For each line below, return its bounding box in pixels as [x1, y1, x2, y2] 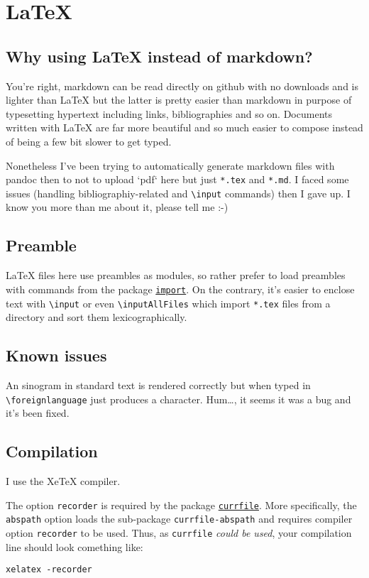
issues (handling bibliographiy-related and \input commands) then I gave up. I [6, 185, 351, 200]
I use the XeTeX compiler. [6, 474, 121, 488]
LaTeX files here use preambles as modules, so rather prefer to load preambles [6, 268, 346, 283]
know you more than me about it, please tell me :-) [6, 200, 228, 214]
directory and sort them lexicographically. [6, 310, 187, 325]
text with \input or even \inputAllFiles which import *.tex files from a [6, 295, 331, 310]
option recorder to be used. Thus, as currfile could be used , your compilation [6, 525, 352, 540]
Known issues [6, 344, 107, 366]
